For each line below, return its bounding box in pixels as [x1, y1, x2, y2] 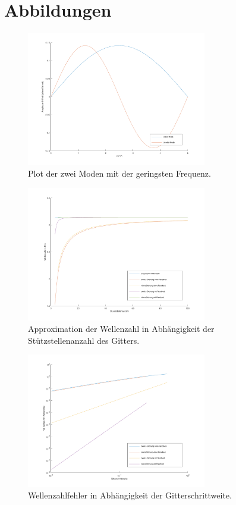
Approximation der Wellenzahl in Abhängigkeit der [28, 322, 215, 335]
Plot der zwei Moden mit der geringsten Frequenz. [28, 167, 211, 180]
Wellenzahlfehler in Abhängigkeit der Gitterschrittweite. [28, 489, 232, 501]
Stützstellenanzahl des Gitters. [28, 334, 140, 346]
